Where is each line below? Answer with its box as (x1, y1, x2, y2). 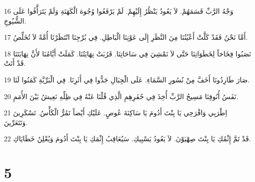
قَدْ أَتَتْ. (4, 58, 26, 68)
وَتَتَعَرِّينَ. (4, 117, 28, 127)
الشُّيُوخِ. (4, 15, 27, 26)
